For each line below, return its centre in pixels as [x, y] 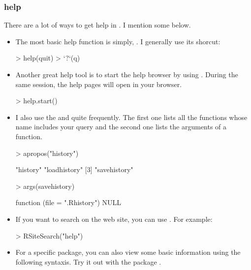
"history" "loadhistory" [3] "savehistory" [74, 169]
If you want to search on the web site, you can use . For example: [114, 219]
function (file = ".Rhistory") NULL [68, 202]
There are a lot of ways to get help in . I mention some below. [97, 25]
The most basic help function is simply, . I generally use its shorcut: [118, 41]
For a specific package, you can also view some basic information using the [128, 252]
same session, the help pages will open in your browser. [99, 84]
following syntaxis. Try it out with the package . [88, 261]
